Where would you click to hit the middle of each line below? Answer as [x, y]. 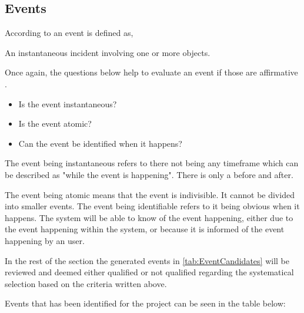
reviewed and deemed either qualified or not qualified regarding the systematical [149, 272]
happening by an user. [45, 240]
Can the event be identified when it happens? [100, 143]
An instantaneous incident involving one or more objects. [108, 52]
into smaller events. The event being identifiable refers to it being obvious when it [152, 206]
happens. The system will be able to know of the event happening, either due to [149, 217]
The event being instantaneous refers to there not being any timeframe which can [152, 163]
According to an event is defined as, [69, 33]
